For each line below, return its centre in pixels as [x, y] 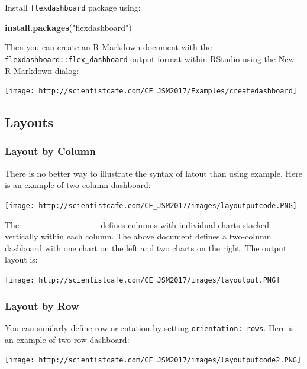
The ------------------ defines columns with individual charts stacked [137, 224]
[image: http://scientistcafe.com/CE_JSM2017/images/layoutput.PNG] [143, 281]
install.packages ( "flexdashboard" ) [68, 27]
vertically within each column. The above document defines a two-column [138, 236]
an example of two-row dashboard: [67, 339]
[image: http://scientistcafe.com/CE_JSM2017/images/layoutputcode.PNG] [151, 205]
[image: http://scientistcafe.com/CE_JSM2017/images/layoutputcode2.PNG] [153, 360]
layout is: [21, 259]
